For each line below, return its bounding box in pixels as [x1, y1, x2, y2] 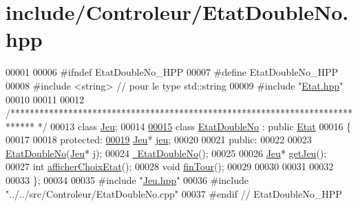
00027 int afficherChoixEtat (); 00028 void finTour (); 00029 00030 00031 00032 [6, 159, 334, 174]
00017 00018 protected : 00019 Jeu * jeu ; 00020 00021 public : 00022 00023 [6, 132, 312, 147]
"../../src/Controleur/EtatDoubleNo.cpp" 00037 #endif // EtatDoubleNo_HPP [6, 186, 342, 200]
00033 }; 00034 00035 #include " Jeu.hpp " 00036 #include [6, 173, 249, 187]
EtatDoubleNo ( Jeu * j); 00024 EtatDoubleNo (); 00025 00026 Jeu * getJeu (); [6, 145, 327, 160]
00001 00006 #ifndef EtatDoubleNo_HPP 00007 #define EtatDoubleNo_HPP [6, 65, 339, 79]
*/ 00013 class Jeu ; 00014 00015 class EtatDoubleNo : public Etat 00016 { [37, 119, 352, 133]
